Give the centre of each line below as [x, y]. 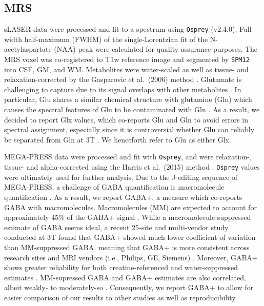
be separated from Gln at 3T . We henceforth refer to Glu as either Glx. [118, 139]
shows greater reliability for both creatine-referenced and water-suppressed [121, 267]
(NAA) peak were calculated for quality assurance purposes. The [156, 49]
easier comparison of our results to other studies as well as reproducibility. [121, 297]
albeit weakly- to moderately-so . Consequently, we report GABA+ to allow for [129, 287]
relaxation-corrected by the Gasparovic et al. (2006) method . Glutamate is [123, 79]
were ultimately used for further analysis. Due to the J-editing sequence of [121, 177]
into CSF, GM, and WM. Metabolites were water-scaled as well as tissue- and [126, 69]
